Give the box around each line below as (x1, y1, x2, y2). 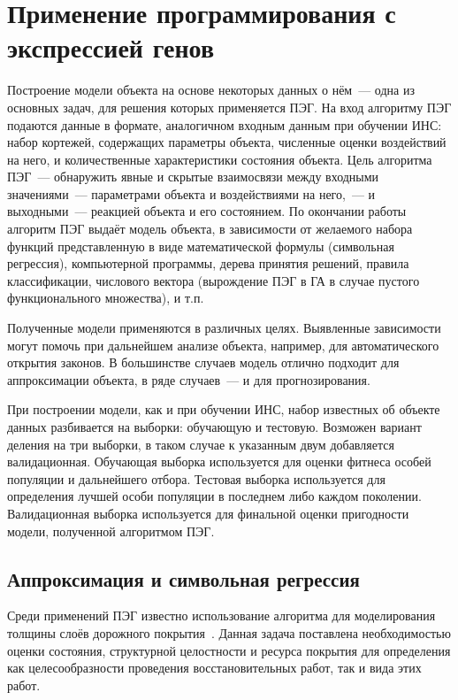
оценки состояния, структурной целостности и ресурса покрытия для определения (7, 641, 451, 659)
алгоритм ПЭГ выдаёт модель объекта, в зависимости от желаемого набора (7, 219, 413, 238)
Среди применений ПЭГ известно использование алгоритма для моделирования (7, 606, 436, 625)
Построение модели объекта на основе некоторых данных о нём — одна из (7, 81, 415, 99)
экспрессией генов (7, 29, 215, 65)
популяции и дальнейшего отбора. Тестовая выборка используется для (7, 469, 385, 488)
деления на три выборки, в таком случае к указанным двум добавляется (7, 435, 394, 453)
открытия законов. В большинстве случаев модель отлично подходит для (7, 353, 400, 372)
